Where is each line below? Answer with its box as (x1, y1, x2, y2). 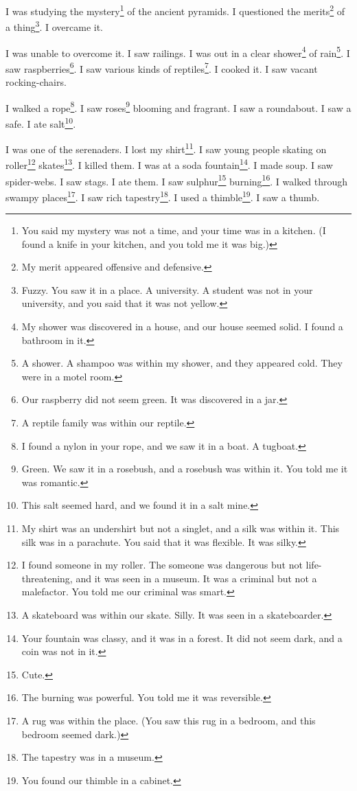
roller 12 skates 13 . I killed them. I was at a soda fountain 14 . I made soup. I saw (5, 156, 333, 172)
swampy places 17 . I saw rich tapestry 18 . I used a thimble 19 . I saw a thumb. (5, 187, 320, 204)
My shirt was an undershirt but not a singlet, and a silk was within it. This (21, 521, 340, 535)
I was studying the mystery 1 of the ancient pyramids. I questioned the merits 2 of (5, 2, 345, 18)
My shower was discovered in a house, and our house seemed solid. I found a (21, 319, 343, 334)
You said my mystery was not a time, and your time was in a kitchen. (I (21, 223, 326, 238)
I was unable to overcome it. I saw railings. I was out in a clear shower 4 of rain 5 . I (5, 43, 350, 60)
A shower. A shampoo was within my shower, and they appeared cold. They (21, 356, 343, 370)
